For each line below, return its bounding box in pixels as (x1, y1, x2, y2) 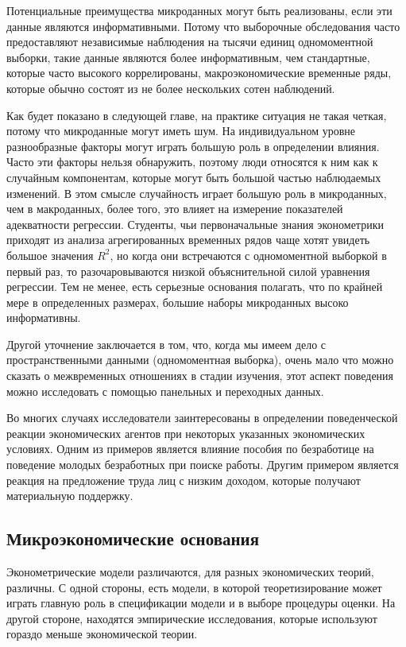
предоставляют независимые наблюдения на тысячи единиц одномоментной (6, 33, 373, 50)
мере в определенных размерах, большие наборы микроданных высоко (6, 293, 349, 310)
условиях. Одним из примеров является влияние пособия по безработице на (6, 440, 374, 457)
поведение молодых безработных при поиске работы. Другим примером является (6, 456, 399, 473)
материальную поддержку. (6, 487, 133, 504)
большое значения (6, 246, 94, 263)
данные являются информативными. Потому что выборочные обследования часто (6, 17, 400, 34)
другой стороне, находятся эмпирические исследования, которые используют (6, 610, 377, 626)
